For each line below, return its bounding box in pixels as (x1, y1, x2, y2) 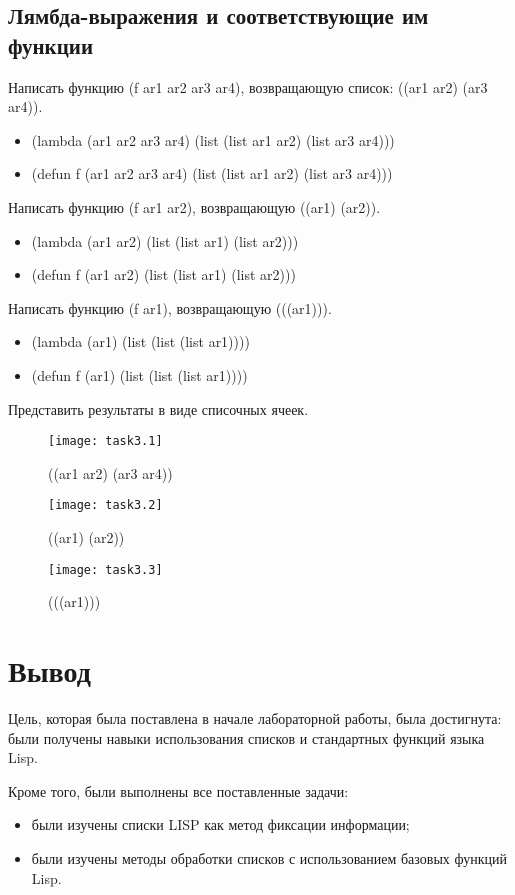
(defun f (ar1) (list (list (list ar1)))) (31, 364, 248, 385)
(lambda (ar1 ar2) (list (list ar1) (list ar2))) (31, 230, 299, 251)
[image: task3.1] (48, 434, 163, 449)
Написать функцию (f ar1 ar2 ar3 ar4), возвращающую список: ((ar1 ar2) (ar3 (8, 76, 488, 97)
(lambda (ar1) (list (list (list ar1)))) (31, 331, 250, 352)
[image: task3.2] (48, 498, 163, 513)
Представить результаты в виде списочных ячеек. (8, 398, 309, 419)
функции (8, 29, 94, 60)
